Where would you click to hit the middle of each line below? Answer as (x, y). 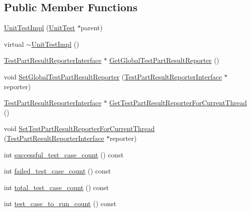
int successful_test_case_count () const (64, 154)
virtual (14, 44)
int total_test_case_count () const (57, 187)
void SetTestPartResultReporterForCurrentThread (79, 128)
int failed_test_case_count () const (58, 171)
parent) (92, 28)
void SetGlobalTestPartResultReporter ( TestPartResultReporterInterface (113, 76)
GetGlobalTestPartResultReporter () (164, 60)
